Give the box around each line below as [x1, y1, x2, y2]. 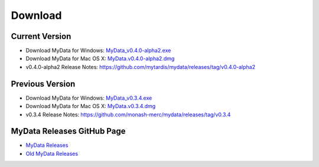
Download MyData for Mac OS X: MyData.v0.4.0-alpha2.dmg [25, 55, 175, 62]
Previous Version [11, 78, 76, 89]
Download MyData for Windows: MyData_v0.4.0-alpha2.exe [25, 47, 171, 54]
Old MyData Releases [25, 150, 79, 157]
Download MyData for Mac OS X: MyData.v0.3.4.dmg [25, 103, 156, 110]
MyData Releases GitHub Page [11, 126, 126, 136]
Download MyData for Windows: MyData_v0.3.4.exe [25, 94, 152, 101]
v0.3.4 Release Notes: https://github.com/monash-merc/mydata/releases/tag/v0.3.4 [25, 111, 231, 118]
